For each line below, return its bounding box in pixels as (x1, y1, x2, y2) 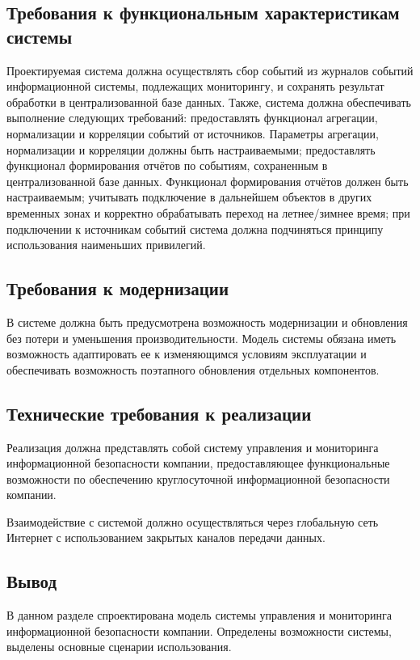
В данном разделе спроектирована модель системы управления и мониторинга (6, 607, 392, 624)
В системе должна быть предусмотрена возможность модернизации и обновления (6, 313, 408, 330)
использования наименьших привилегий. (6, 236, 206, 253)
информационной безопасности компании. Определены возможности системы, (6, 622, 392, 639)
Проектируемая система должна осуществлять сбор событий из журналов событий (6, 61, 414, 78)
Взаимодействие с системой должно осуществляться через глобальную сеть (6, 513, 379, 530)
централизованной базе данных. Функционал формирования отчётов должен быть (6, 172, 409, 189)
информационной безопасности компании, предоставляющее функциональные (6, 455, 390, 472)
